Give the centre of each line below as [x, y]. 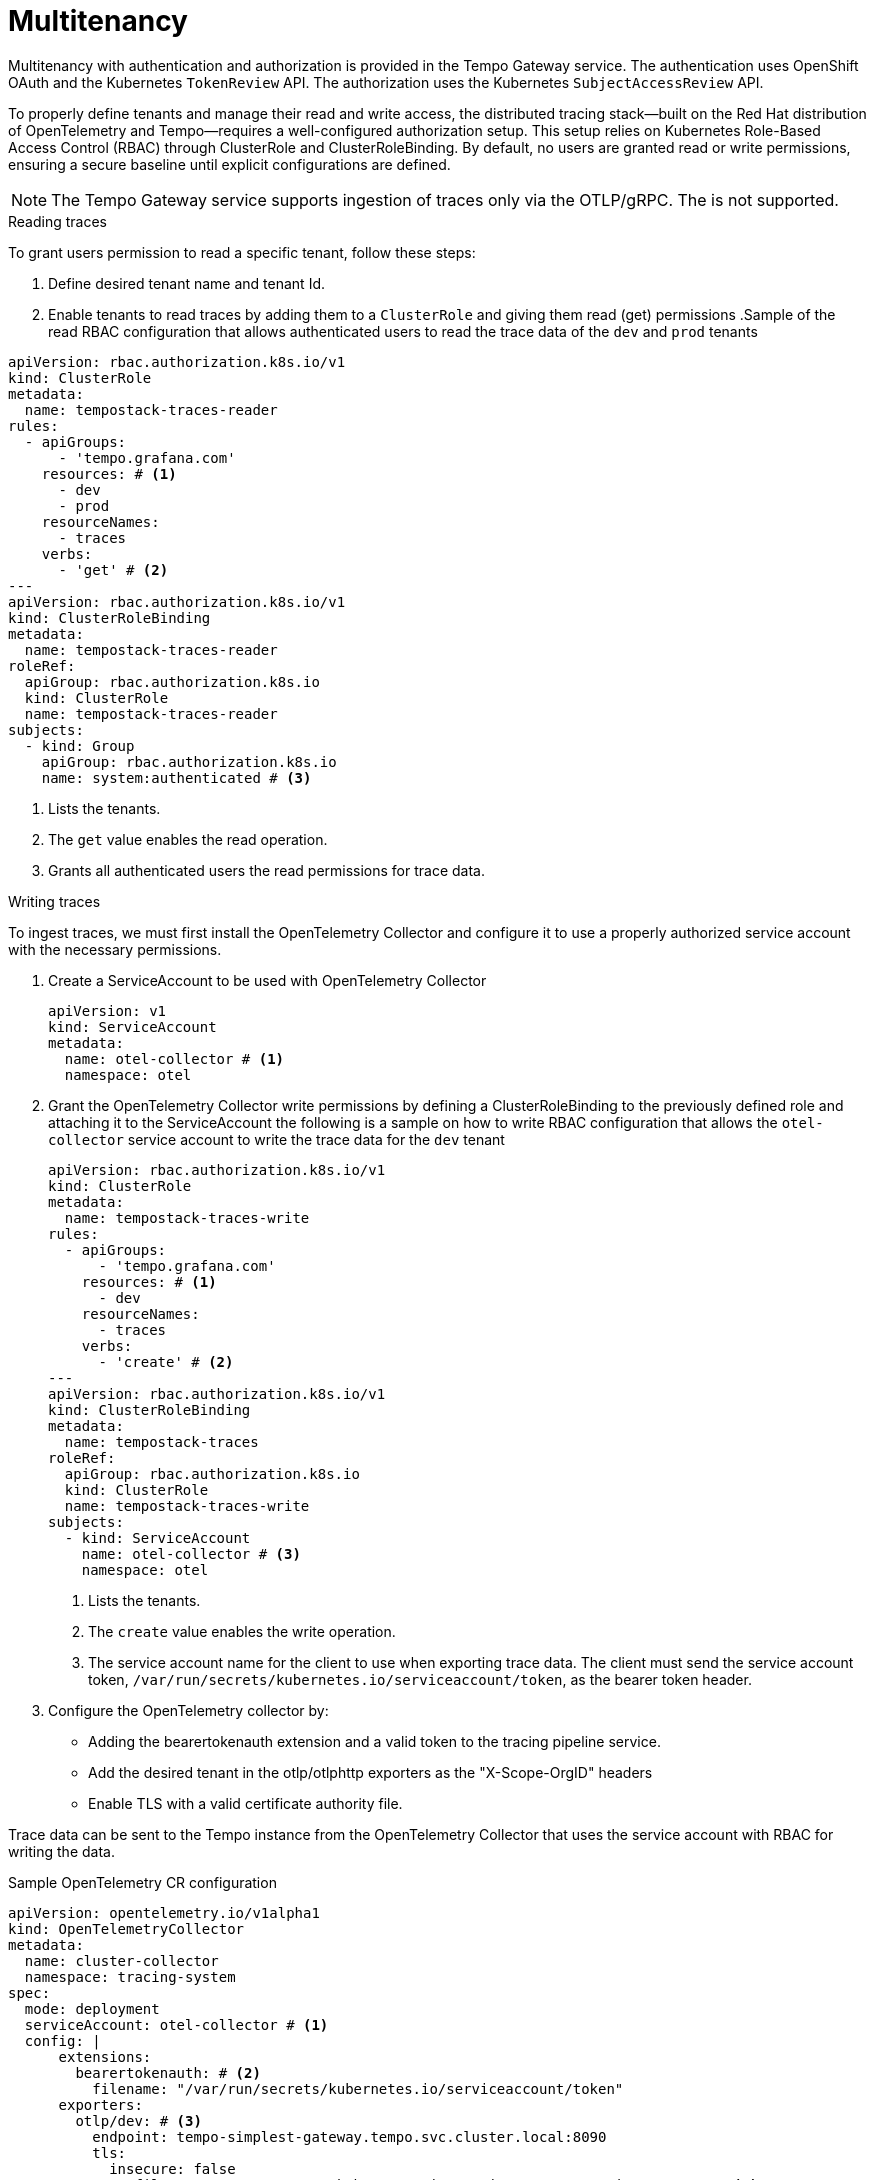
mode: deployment [92, 2008]
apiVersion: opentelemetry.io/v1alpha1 [164, 1912]
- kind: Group [79, 745]
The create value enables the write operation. [242, 1631]
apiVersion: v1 [107, 1010]
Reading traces [57, 221]
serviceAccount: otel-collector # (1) [176, 2024]
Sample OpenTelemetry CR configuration [142, 1882]
